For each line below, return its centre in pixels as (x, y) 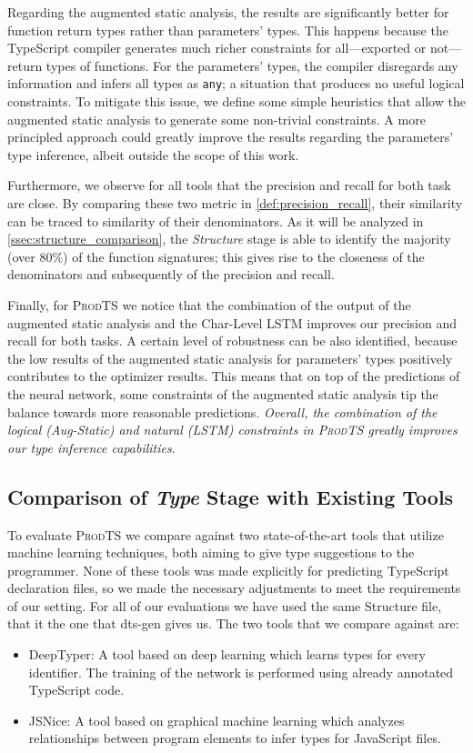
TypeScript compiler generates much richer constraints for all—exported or (217, 48)
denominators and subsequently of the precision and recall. (171, 274)
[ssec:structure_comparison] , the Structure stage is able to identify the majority (229, 239)
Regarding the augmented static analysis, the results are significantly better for (228, 12)
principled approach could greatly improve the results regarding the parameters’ (231, 137)
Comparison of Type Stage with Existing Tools (231, 496)
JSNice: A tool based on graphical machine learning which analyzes (216, 720)
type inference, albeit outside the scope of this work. (153, 154)
